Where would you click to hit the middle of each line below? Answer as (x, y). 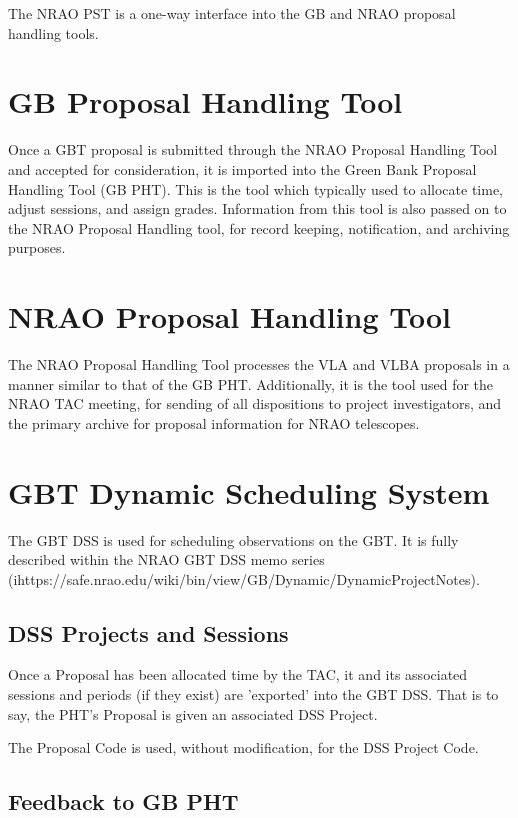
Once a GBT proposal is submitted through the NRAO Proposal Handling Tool (253, 149)
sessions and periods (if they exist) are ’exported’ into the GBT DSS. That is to (253, 694)
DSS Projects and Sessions (148, 632)
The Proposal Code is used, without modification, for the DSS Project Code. (243, 747)
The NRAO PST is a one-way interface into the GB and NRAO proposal (232, 13)
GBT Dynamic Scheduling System (249, 491)
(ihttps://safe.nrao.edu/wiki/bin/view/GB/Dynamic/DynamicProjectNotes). (244, 578)
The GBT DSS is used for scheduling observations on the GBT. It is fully (233, 539)
